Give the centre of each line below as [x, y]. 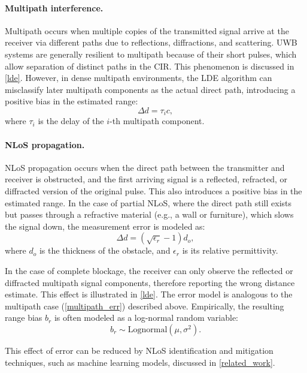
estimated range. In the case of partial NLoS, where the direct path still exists [148, 202]
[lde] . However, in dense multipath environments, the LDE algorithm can [139, 78]
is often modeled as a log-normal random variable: [146, 318]
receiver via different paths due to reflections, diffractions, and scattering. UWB [151, 42]
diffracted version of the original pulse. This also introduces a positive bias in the [153, 190]
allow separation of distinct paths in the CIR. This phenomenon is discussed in [150, 66]
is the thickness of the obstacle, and [105, 250]
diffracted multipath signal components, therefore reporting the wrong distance [150, 282]
